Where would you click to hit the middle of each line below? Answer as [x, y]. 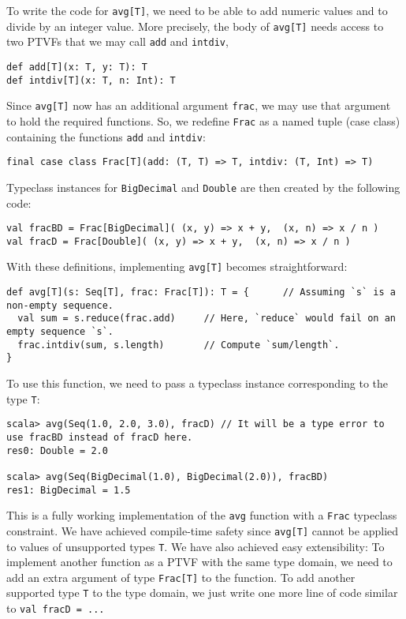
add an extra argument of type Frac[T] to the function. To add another [181, 577]
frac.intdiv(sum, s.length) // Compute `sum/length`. [179, 345]
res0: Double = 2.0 [57, 450]
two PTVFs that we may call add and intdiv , [117, 41]
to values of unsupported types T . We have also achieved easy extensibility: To [196, 546]
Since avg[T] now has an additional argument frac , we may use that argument [199, 105]
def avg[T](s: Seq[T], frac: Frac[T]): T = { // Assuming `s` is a [201, 293]
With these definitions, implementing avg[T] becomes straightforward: [177, 266]
